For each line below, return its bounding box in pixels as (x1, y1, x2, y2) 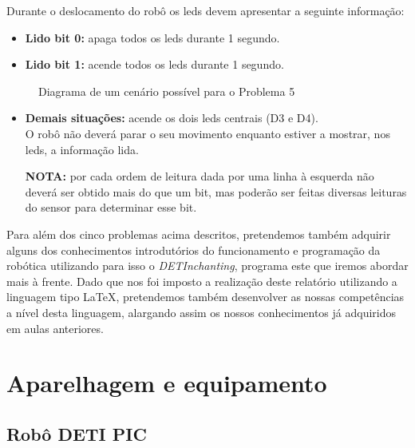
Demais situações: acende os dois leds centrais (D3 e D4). (25, 109, 318, 126)
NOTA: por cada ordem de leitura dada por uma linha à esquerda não (25, 168, 374, 184)
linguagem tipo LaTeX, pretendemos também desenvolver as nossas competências (6, 288, 405, 305)
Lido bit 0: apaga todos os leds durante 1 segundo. (25, 29, 280, 46)
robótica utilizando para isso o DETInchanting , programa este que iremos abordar (6, 257, 409, 274)
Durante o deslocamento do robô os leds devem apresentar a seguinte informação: (6, 2, 405, 18)
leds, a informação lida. (25, 141, 139, 157)
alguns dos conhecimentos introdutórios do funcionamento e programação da (6, 241, 381, 258)
